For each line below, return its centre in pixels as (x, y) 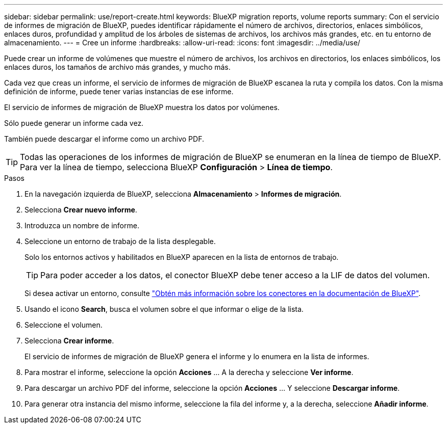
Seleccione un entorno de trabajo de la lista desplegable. (120, 241)
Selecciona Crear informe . (69, 341)
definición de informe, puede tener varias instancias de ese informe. (119, 91)
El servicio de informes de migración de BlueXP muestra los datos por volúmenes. (142, 107)
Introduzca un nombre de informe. (82, 225)
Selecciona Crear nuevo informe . (81, 210)
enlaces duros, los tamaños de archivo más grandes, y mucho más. (117, 67)
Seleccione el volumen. (64, 325)
